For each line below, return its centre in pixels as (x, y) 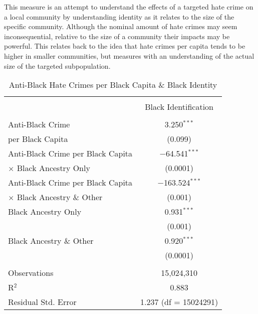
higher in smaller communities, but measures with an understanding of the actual (129, 55)
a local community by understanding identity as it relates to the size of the (119, 16)
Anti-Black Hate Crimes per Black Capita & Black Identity (113, 85)
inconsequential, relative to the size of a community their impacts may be (117, 36)
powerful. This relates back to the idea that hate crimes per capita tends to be (125, 46)
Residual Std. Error (42, 302)
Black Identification (179, 107)
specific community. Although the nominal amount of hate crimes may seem (121, 26)
